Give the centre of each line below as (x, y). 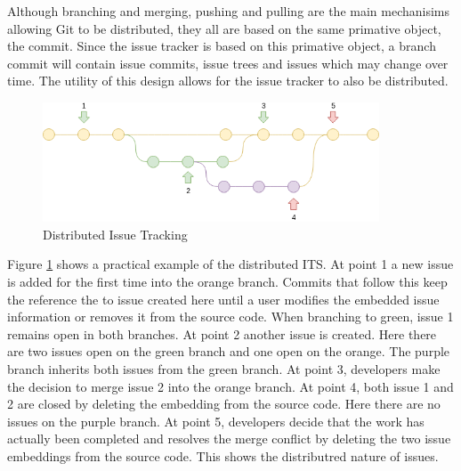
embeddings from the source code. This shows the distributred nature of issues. (223, 455)
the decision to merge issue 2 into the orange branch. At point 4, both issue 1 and (230, 386)
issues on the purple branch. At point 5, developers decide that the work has (216, 421)
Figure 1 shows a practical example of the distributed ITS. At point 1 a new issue (230, 264)
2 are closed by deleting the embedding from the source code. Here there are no (224, 404)
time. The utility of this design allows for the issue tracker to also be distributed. (228, 81)
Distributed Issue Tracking (115, 234)
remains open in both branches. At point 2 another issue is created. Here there (222, 333)
